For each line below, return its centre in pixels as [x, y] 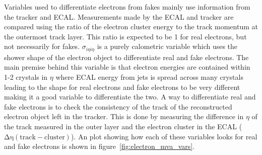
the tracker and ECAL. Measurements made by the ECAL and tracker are [119, 16]
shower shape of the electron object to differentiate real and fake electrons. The [126, 57]
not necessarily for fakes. [42, 46]
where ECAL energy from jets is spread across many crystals [149, 77]
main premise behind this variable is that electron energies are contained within [127, 67]
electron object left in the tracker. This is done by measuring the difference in [124, 116]
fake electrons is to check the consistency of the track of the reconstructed [118, 106]
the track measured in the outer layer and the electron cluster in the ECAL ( [123, 126]
